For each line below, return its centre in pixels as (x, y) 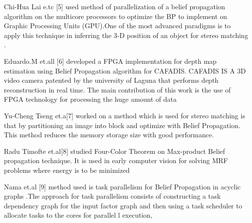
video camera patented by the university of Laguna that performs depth (111, 80)
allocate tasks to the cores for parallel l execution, (78, 215)
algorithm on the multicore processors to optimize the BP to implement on (116, 16)
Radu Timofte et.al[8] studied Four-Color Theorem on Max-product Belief (115, 151)
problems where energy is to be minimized (67, 170)
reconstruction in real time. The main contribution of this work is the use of (117, 89)
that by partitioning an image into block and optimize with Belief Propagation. (122, 125)
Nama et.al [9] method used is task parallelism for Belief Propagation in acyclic (122, 186)
